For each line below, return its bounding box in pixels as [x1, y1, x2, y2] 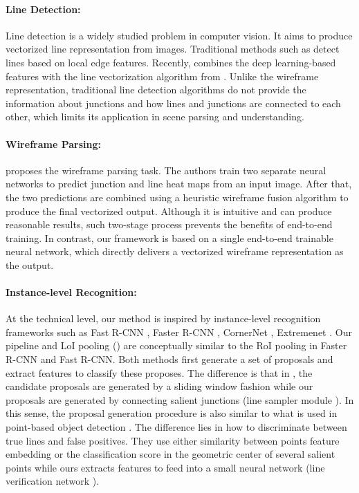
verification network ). [6, 474, 100, 488]
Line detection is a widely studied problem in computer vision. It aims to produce [6, 28, 353, 42]
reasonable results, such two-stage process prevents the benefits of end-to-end [6, 217, 333, 232]
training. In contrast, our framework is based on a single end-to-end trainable [6, 230, 333, 245]
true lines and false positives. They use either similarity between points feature [6, 433, 340, 447]
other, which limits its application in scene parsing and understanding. [6, 109, 304, 124]
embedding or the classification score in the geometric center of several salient [6, 447, 335, 461]
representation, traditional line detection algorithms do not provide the [6, 82, 306, 97]
